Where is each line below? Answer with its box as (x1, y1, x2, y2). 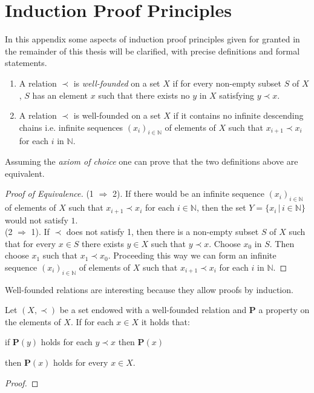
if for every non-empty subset (172, 76, 281, 89)
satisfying (219, 88, 255, 101)
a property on (258, 303, 310, 316)
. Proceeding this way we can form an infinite (108, 249, 276, 262)
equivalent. (5, 167, 45, 179)
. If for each (70, 315, 114, 328)
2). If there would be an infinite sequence (112, 187, 264, 200)
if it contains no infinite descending (173, 109, 304, 122)
